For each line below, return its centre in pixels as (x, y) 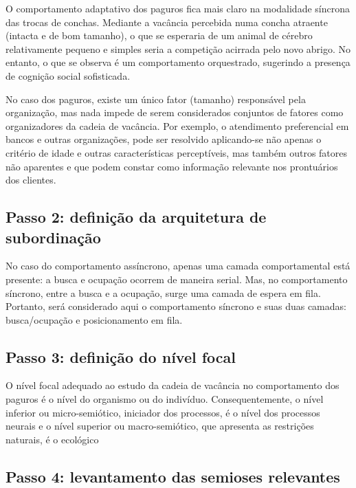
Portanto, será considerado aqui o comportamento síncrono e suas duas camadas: (176, 306)
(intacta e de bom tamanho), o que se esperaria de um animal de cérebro (159, 35)
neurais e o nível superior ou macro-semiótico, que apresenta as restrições (160, 426)
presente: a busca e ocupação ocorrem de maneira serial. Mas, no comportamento (177, 279)
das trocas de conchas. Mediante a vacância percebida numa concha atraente (167, 22)
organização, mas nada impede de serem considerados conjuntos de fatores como (175, 112)
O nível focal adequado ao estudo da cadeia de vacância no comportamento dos (173, 385)
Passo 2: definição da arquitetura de (136, 217)
